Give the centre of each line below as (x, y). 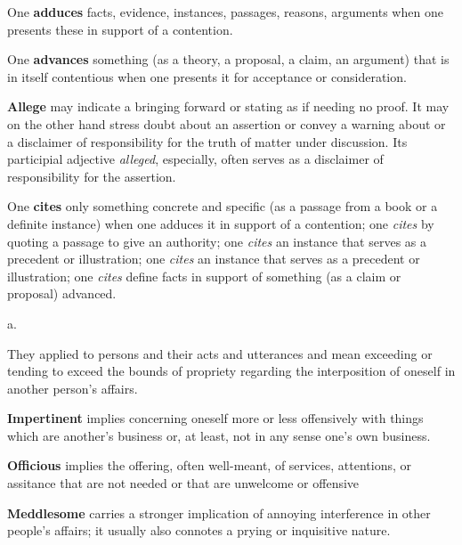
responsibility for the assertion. (92, 176)
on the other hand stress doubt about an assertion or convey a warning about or (227, 123)
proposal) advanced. (62, 293)
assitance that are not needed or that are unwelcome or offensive (183, 483)
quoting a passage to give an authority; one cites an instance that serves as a (217, 241)
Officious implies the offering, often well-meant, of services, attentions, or (210, 465)
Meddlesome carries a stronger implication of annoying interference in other (219, 512)
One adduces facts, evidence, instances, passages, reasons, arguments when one (225, 12)
